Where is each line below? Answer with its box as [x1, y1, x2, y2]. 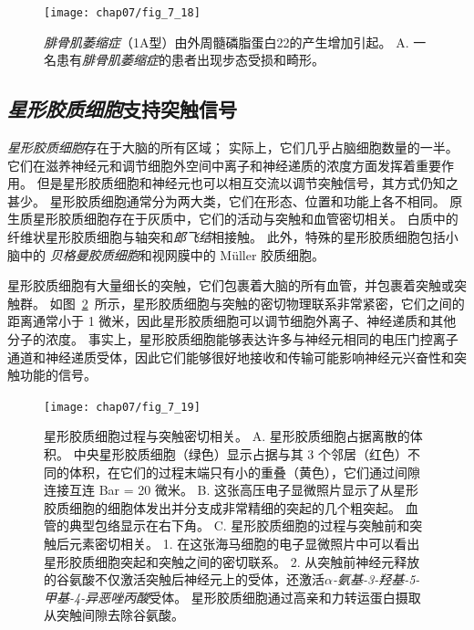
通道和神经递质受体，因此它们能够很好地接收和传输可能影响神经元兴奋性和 [7, 347, 454, 366]
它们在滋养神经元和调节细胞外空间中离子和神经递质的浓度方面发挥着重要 [7, 155, 441, 174]
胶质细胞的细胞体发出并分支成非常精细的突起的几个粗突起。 [44, 498, 401, 517]
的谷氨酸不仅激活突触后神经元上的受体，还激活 [44, 570, 325, 589]
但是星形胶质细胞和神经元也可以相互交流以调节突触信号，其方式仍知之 [36, 173, 459, 193]
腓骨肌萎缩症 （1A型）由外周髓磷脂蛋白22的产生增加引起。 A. [44, 32, 409, 51]
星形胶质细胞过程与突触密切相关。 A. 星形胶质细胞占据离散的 [44, 426, 410, 446]
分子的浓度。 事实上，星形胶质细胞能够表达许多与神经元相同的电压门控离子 [7, 329, 459, 348]
